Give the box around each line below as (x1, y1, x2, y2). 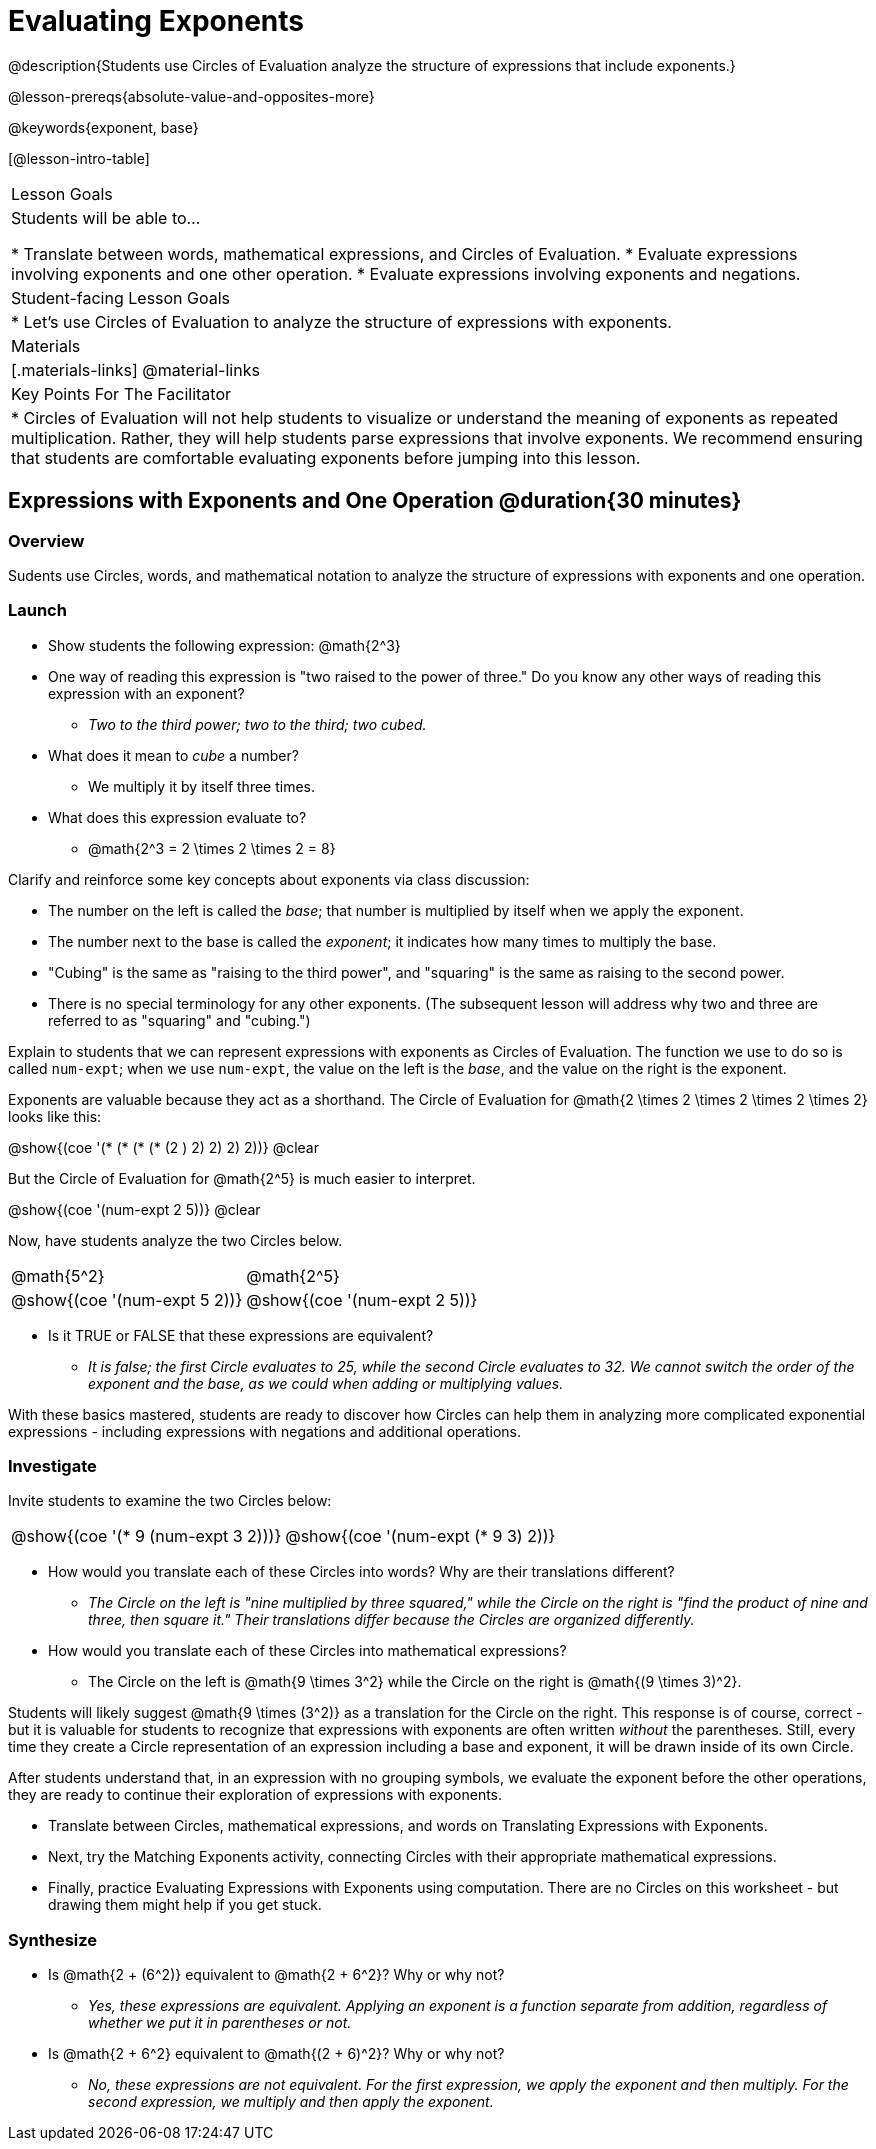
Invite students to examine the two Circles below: (8, 1492, 332, 1510)
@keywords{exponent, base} (8, 118, 199, 136)
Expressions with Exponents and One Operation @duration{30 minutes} (8, 488, 742, 514)
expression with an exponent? (48, 684, 245, 702)
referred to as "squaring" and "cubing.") (48, 1011, 311, 1029)
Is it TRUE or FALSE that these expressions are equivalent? (48, 1326, 434, 1344)
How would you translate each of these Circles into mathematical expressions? (48, 1642, 567, 1660)
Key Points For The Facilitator (11, 383, 232, 404)
